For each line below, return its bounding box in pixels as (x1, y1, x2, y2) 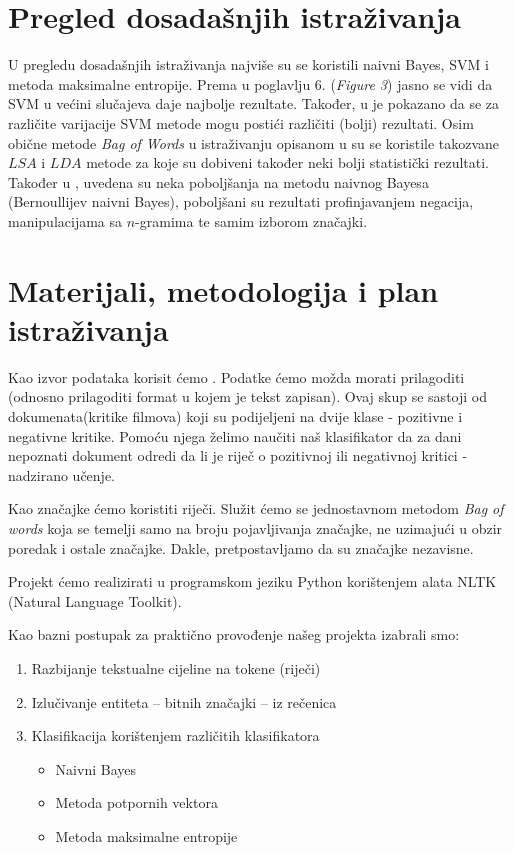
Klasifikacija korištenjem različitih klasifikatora (31, 725, 320, 746)
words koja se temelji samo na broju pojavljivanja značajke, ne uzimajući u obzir (8, 517, 503, 538)
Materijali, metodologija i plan (8, 269, 439, 310)
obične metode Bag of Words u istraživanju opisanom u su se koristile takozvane (8, 132, 500, 153)
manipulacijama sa (8, 210, 123, 231)
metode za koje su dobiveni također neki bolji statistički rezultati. (86, 152, 489, 173)
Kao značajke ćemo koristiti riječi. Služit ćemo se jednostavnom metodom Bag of (8, 498, 504, 519)
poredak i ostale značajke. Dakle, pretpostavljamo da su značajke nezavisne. (8, 537, 474, 558)
